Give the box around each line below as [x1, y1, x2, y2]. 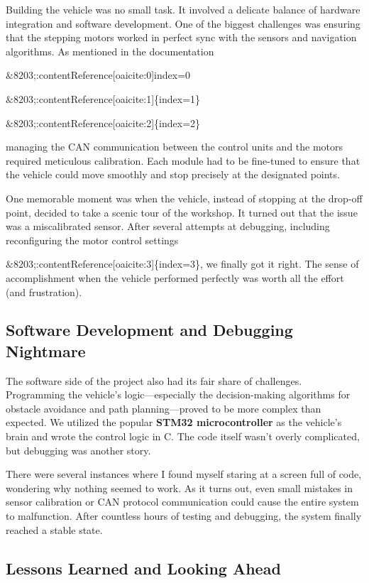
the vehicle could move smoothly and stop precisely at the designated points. [6, 167, 340, 182]
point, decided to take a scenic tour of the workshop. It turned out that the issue [6, 205, 358, 219]
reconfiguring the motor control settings [6, 232, 179, 247]
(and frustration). [6, 284, 82, 299]
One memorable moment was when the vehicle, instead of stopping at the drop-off [6, 190, 363, 205]
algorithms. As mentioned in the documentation [6, 43, 214, 58]
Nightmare [6, 339, 86, 361]
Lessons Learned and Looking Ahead [6, 557, 281, 579]
